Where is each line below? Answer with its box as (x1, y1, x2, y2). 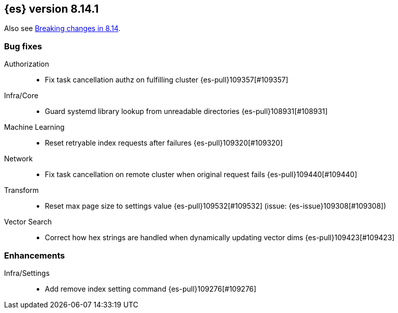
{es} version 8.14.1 (4, 3, 99, 15)
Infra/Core (4, 91, 39, 100)
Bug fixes (4, 41, 42, 51)
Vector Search (4, 217, 52, 226)
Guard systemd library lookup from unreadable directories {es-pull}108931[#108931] (45, 107, 328, 116)
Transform (4, 186, 39, 195)
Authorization (4, 60, 49, 69)
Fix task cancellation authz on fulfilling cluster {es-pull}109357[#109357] (45, 75, 288, 84)
